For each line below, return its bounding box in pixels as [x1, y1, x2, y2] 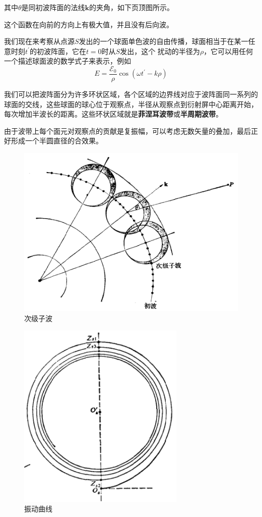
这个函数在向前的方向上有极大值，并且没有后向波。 [4, 19, 173, 29]
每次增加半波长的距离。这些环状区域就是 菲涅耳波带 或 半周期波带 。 [4, 109, 223, 119]
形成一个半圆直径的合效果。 [11, 135, 103, 146]
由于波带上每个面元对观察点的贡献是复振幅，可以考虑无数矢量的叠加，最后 [4, 125, 251, 136]
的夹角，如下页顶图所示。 [89, 2, 174, 12]
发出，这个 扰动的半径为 [120, 45, 200, 56]
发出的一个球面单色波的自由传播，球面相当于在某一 [79, 36, 248, 46]
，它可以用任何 [204, 45, 253, 56]
